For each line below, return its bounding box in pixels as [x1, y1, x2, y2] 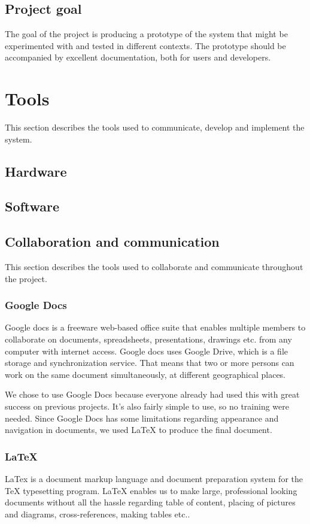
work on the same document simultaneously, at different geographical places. [5, 368, 286, 380]
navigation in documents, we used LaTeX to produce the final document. [5, 423, 272, 436]
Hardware [5, 162, 67, 180]
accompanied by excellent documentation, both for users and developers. [5, 51, 271, 63]
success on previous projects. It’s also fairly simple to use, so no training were [5, 400, 289, 413]
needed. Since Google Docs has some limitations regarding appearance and [5, 411, 279, 424]
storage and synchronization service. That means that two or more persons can [5, 356, 294, 369]
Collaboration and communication [5, 232, 220, 251]
